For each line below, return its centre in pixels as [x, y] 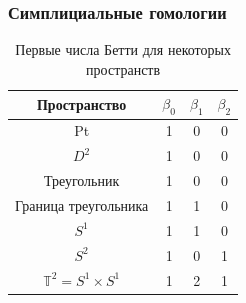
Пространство [81, 104]
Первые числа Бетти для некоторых [123, 49]
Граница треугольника [82, 204]
